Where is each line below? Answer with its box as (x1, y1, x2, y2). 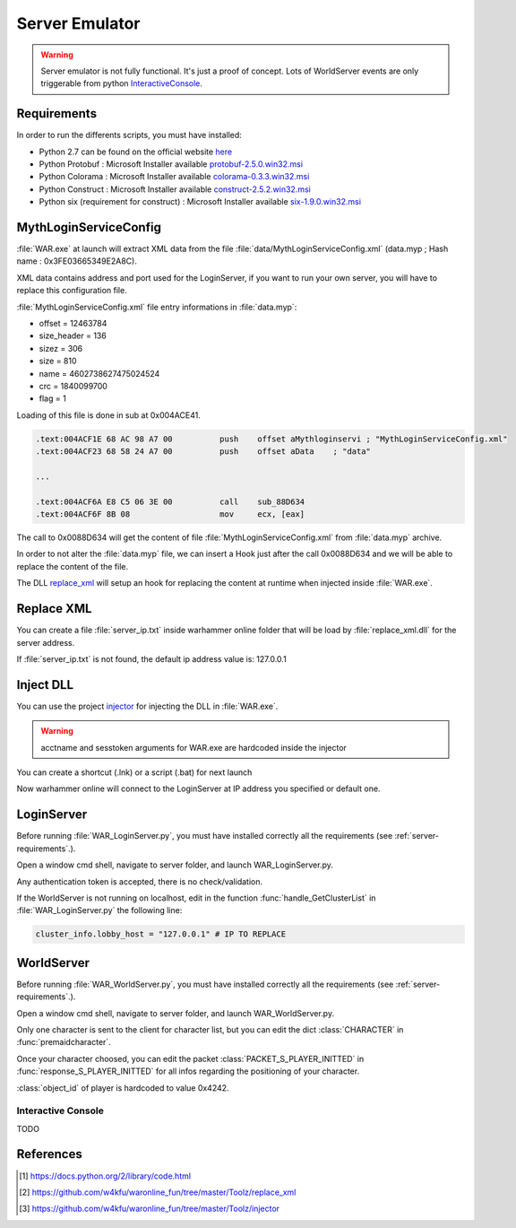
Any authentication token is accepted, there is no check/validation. (16, 875, 263, 887)
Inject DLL (16, 677, 74, 692)
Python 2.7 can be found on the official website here (39, 146, 233, 157)
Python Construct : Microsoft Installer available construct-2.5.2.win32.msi (39, 184, 311, 195)
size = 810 (39, 355, 77, 367)
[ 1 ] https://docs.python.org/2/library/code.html (19, 1171, 192, 1181)
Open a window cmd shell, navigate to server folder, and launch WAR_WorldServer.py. (16, 1007, 335, 1018)
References (16, 1146, 82, 1162)
